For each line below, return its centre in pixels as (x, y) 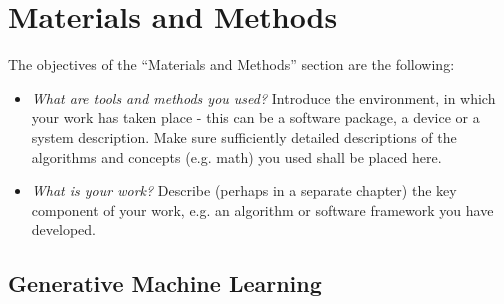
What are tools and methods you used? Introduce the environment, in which (263, 97)
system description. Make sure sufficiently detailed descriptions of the (244, 136)
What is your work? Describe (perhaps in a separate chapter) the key (244, 190)
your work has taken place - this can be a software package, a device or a (255, 117)
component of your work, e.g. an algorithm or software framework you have (262, 209)
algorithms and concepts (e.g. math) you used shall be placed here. (236, 156)
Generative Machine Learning (165, 283)
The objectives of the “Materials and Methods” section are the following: (231, 64)
